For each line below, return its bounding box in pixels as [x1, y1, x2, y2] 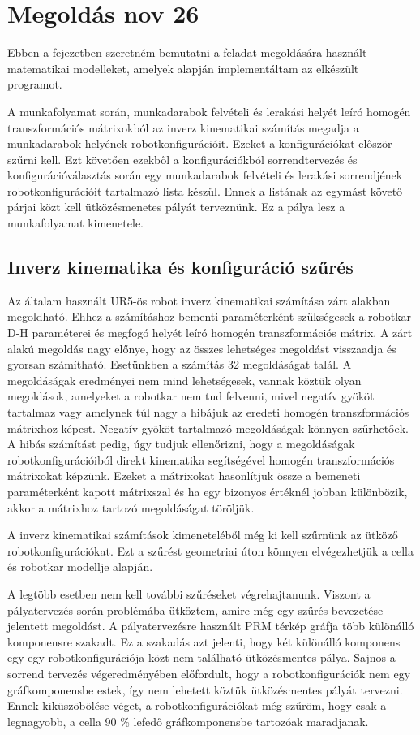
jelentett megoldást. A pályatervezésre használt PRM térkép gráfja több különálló [7, 617, 414, 634]
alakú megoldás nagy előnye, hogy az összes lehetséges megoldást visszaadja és [7, 339, 396, 357]
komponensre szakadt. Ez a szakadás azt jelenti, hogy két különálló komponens [7, 633, 401, 650]
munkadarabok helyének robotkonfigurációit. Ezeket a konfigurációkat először [7, 135, 392, 152]
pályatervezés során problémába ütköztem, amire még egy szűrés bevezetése [7, 601, 384, 618]
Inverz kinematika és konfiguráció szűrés [7, 254, 354, 279]
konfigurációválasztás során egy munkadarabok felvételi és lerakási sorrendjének [7, 166, 403, 184]
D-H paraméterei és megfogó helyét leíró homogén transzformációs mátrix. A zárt [7, 324, 413, 341]
